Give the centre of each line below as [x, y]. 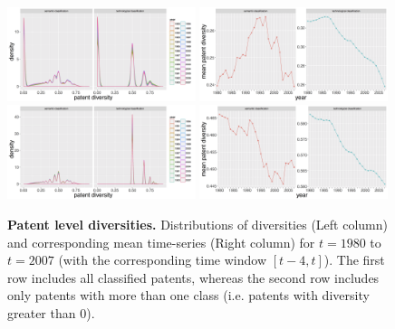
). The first [354, 260]
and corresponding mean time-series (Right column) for [161, 242]
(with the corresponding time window [162, 260]
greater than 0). [51, 312]
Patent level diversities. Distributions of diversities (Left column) [197, 224]
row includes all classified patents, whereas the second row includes [193, 277]
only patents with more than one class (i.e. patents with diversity [188, 295]
